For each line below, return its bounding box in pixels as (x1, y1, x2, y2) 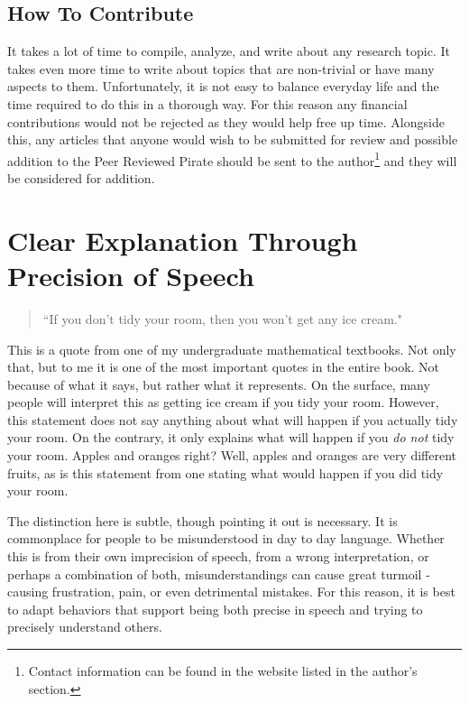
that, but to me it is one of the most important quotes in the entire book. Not (7, 357, 440, 376)
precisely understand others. (7, 617, 162, 636)
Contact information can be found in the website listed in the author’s (28, 661, 418, 680)
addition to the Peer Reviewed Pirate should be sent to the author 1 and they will (7, 148, 457, 170)
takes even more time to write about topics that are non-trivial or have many (7, 59, 435, 78)
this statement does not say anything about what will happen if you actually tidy (7, 410, 458, 429)
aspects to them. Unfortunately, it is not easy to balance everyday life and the (7, 77, 439, 96)
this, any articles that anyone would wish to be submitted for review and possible (7, 130, 458, 149)
